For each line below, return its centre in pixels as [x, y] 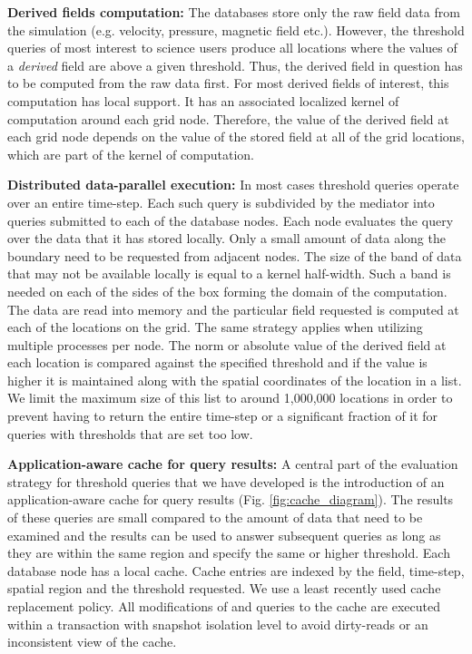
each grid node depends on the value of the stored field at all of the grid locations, [236, 137]
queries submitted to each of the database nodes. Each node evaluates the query [231, 220]
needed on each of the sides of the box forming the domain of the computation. [227, 291]
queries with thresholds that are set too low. [130, 433]
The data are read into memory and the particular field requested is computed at [233, 309]
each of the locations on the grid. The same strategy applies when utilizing [215, 327]
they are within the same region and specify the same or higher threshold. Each [229, 553]
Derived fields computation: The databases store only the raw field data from [234, 12]
